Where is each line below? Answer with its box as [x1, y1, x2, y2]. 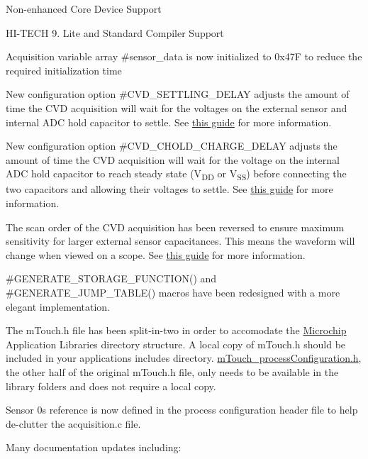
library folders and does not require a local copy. [6, 378, 216, 393]
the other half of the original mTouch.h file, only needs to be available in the [6, 365, 339, 379]
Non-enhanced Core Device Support [6, 1, 162, 16]
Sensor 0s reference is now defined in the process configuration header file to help [6, 402, 358, 417]
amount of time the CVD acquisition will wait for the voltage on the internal [6, 152, 340, 167]
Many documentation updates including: [6, 440, 182, 455]
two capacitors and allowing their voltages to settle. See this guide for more [6, 182, 333, 197]
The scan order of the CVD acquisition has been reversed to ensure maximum [6, 219, 345, 234]
